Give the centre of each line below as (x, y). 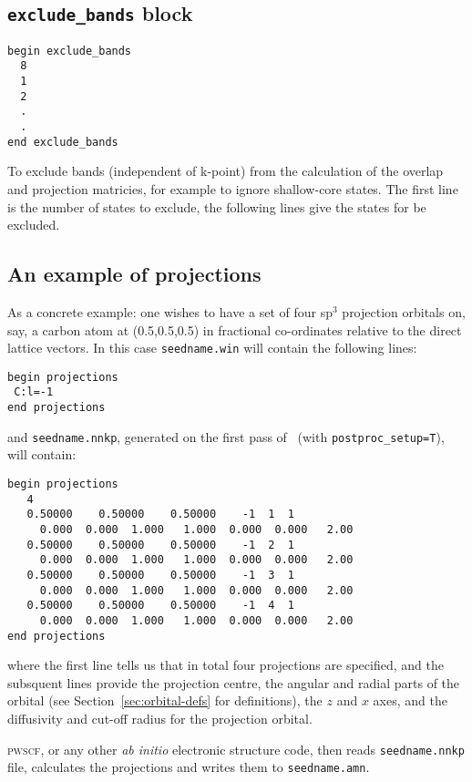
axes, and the (410, 700)
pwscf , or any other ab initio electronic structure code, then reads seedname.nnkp (236, 749)
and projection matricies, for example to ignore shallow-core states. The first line (233, 188)
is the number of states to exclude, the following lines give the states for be (217, 206)
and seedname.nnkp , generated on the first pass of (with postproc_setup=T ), (226, 436)
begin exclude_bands (70, 51)
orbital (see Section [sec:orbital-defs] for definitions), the (165, 700)
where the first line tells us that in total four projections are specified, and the (226, 665)
